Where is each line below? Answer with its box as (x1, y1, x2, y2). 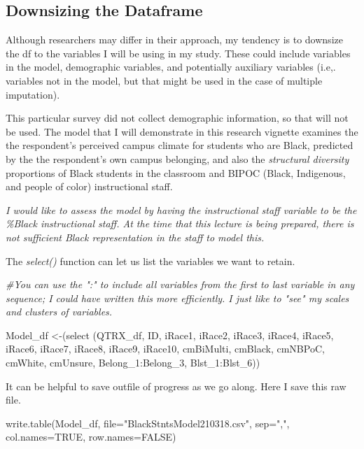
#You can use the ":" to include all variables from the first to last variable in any (6, 277, 355, 292)
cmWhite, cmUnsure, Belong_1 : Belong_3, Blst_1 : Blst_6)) (6, 355, 260, 370)
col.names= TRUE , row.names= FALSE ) (6, 429, 176, 444)
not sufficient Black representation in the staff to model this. (6, 229, 265, 244)
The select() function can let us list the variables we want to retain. (6, 253, 295, 268)
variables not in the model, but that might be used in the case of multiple (6, 73, 323, 87)
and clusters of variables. (6, 304, 113, 319)
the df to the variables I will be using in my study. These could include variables (6, 45, 351, 60)
